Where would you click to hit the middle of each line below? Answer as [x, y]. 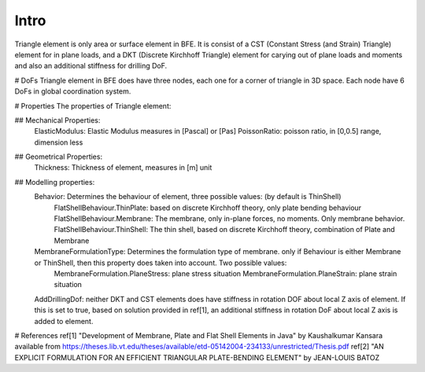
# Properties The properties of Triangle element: [93, 105]
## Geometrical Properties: [58, 157]
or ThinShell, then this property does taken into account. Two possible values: [161, 263]
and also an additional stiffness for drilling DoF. [91, 66]
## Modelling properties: [55, 182]
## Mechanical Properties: [57, 120]
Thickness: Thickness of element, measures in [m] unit [123, 168]
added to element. [64, 321]
